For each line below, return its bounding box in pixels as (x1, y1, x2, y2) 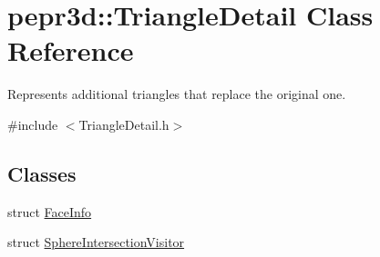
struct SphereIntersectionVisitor (7, 232, 185, 252)
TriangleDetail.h (78, 114, 169, 133)
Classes (7, 159, 77, 187)
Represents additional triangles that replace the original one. (7, 84, 346, 104)
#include (7, 114, 58, 133)
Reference (7, 32, 134, 69)
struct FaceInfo (7, 202, 92, 221)
